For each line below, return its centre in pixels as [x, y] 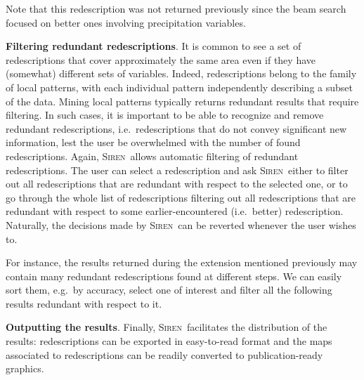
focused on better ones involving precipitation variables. [126, 22]
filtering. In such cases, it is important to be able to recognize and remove [165, 115]
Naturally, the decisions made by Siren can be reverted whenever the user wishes [181, 224]
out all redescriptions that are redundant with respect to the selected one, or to [177, 184]
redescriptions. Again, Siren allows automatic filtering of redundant [152, 156]
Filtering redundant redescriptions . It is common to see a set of [154, 46]
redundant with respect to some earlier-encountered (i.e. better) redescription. [175, 211]
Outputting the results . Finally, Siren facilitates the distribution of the [167, 327]
